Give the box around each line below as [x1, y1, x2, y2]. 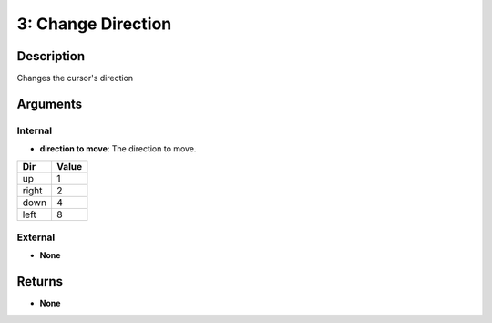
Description [16, 48, 86, 64]
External [16, 231, 56, 244]
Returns [16, 274, 64, 289]
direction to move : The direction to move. [39, 143, 197, 154]
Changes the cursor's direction [16, 73, 134, 84]
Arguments [16, 96, 83, 111]
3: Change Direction [16, 14, 172, 34]
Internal [16, 124, 53, 137]
